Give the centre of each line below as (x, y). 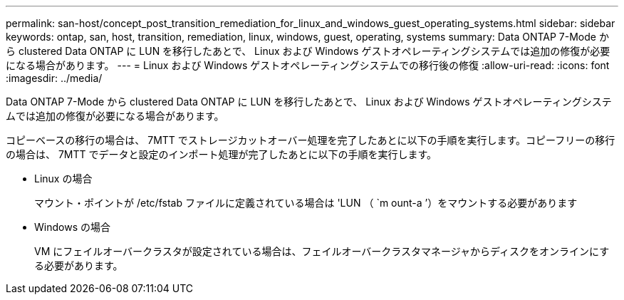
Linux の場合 (63, 179)
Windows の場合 (72, 227)
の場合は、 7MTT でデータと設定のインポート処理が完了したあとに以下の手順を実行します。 (222, 154)
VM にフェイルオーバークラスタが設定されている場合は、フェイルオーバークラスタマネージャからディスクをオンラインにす (322, 251)
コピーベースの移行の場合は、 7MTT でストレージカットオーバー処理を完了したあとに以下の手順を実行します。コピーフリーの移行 (311, 140)
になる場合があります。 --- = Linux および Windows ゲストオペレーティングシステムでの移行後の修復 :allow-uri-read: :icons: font (308, 65)
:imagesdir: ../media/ (54, 78)
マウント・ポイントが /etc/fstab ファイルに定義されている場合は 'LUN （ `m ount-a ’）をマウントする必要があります (306, 203)
